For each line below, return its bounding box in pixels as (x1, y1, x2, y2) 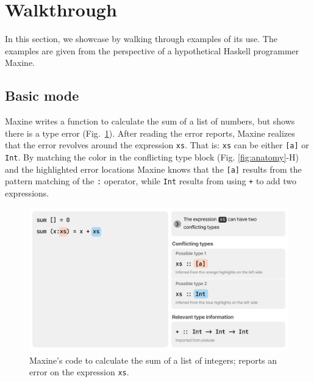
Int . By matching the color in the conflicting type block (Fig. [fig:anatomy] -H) (5, 150, 299, 163)
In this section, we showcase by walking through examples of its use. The (5, 32, 277, 45)
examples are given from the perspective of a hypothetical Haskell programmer (5, 44, 299, 57)
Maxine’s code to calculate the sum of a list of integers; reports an (29, 353, 277, 366)
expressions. (5, 186, 49, 199)
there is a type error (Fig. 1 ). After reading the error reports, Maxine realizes (5, 126, 295, 139)
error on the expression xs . (29, 366, 129, 378)
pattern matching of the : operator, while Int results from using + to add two (5, 175, 297, 187)
